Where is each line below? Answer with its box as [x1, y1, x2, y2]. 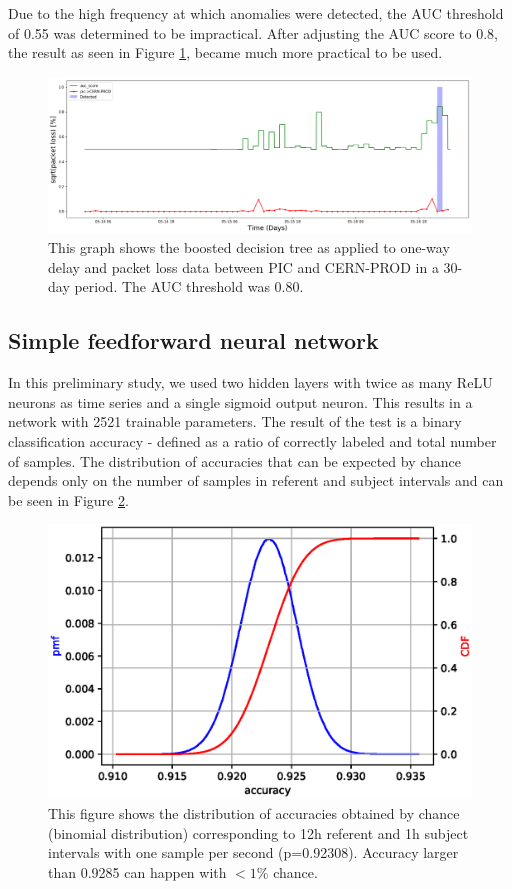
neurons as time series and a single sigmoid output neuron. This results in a [8, 391, 473, 412]
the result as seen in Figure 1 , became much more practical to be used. [8, 42, 443, 63]
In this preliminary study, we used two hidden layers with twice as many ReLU [8, 372, 493, 393]
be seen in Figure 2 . [8, 489, 129, 510]
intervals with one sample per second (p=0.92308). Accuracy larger [48, 842, 459, 863]
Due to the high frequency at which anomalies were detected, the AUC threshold [8, 3, 504, 23]
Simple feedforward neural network [8, 325, 379, 356]
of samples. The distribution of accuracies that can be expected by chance [8, 450, 462, 471]
